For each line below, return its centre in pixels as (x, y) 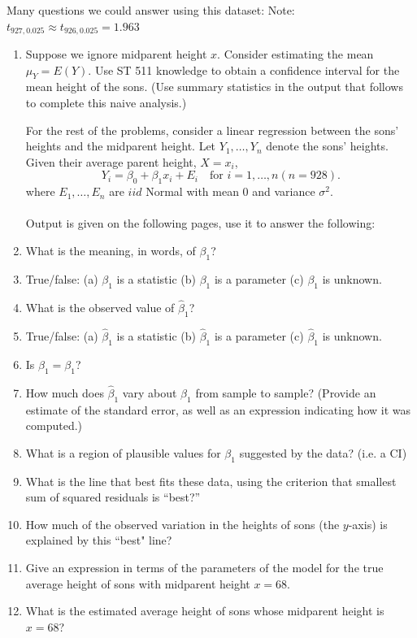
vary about (150, 392)
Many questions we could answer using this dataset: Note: (151, 10)
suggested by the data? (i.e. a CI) (323, 452)
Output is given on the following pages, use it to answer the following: (200, 223)
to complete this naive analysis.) (106, 103)
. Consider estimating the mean (295, 54)
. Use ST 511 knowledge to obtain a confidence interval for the (244, 69)
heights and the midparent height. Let (121, 146)
